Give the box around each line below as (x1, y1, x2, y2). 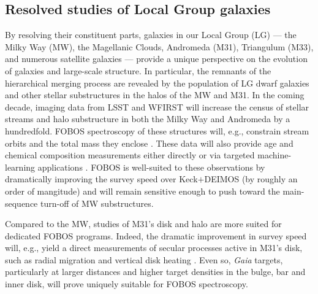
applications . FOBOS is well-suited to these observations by (37, 160, 265, 173)
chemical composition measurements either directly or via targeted (5, 149, 255, 161)
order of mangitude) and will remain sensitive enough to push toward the (5, 184, 280, 197)
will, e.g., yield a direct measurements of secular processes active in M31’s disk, (5, 241, 303, 254)
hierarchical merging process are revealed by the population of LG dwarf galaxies (5, 76, 309, 89)
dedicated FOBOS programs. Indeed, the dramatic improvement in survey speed (5, 229, 307, 242)
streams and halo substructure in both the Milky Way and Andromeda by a (5, 112, 290, 125)
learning (5, 160, 36, 173)
